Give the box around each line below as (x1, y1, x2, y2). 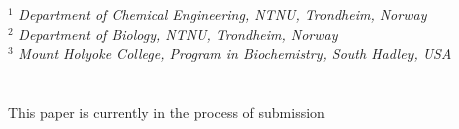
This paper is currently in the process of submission (8, 101, 325, 122)
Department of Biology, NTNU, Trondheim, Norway (18, 23, 338, 44)
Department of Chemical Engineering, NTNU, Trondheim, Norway (18, 4, 427, 24)
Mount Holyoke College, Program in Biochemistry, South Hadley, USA (18, 43, 452, 64)
